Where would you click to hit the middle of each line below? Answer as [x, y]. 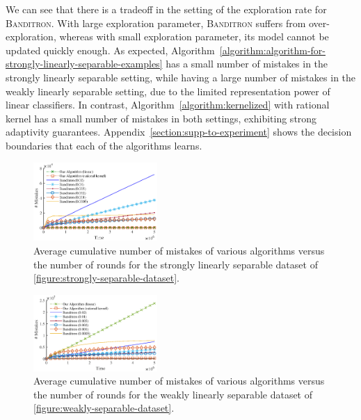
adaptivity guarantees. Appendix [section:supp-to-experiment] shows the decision [179, 132]
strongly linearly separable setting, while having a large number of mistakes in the [181, 77]
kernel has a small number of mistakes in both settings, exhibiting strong [161, 118]
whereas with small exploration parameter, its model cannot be [194, 37]
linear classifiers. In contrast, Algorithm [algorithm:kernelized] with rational [168, 105]
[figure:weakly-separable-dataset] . [104, 408]
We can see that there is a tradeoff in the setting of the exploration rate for [166, 9]
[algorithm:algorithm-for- [272, 50]
